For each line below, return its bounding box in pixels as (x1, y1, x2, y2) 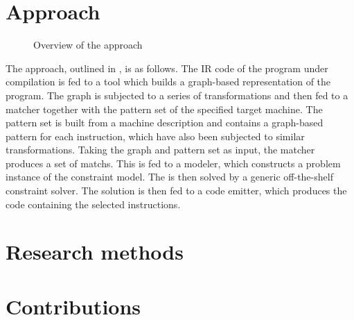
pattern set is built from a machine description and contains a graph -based (6, 115, 324, 130)
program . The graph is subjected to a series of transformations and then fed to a (6, 87, 348, 102)
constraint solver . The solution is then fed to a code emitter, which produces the (6, 183, 347, 198)
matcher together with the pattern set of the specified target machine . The (6, 101, 323, 116)
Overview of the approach (33, 37, 143, 52)
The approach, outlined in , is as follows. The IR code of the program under (6, 60, 328, 75)
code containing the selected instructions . (6, 196, 181, 211)
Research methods (6, 237, 184, 266)
